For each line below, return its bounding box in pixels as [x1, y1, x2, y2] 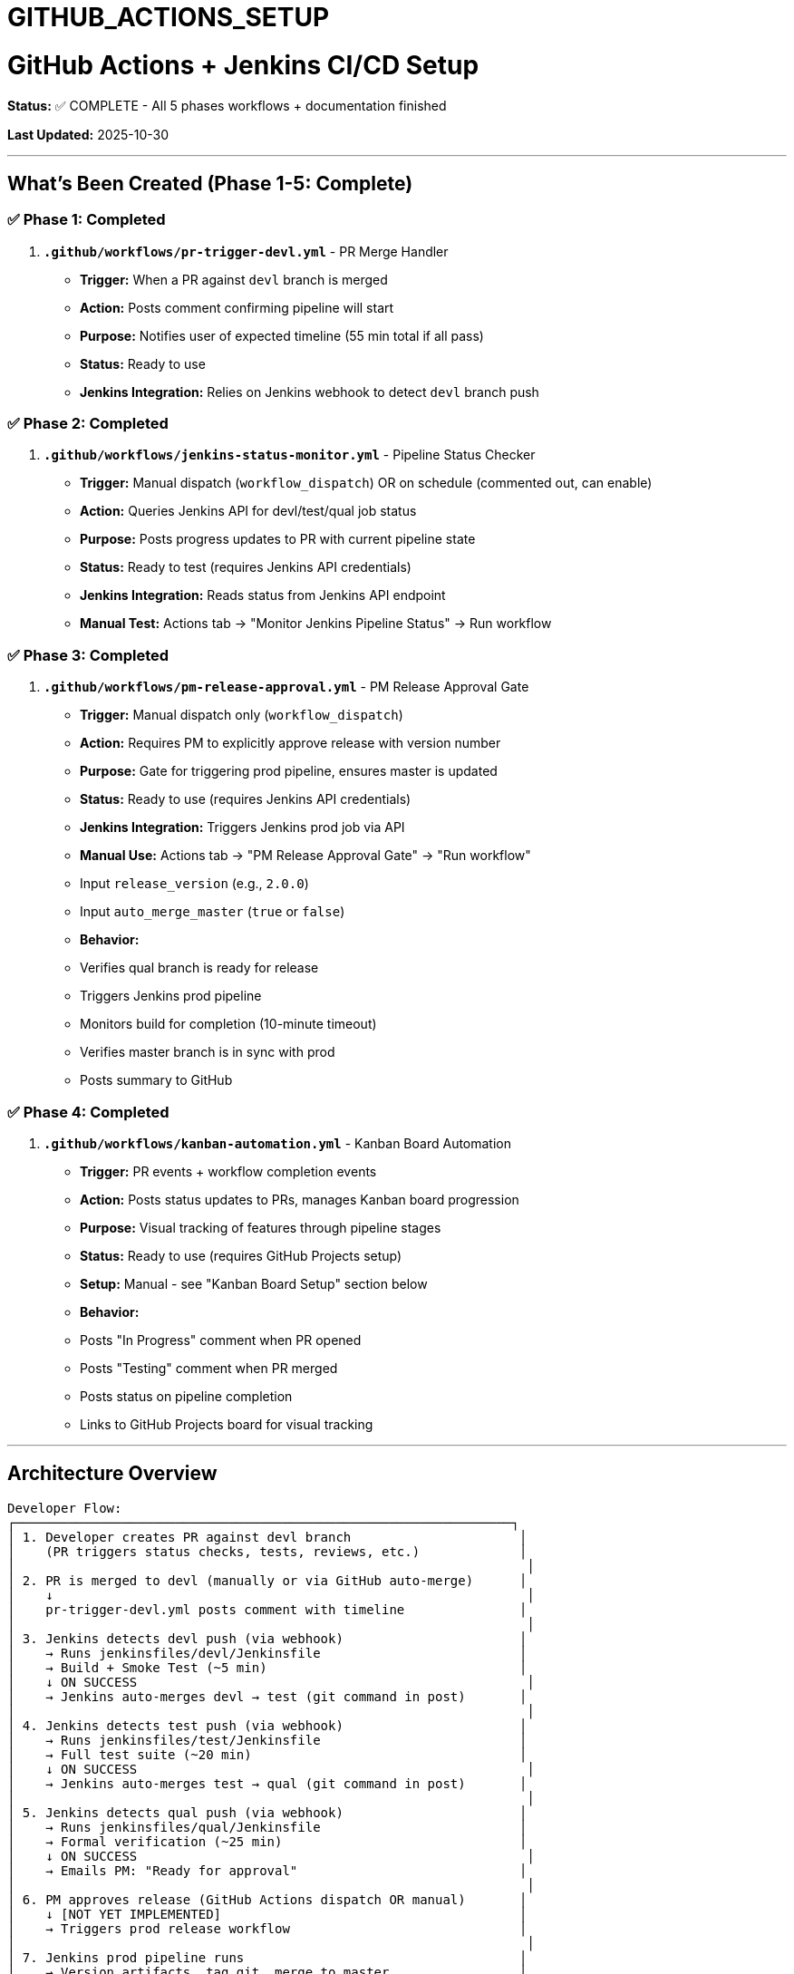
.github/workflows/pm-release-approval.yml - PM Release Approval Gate [44, 679, 529, 695]
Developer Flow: [7, 1500, 122, 1515]
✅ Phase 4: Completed [7, 1102, 169, 1121]
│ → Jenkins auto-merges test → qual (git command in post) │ [7, 1776, 528, 1791]
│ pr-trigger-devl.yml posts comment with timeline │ [7, 1601, 528, 1617]
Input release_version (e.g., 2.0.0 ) [80, 876, 309, 892]
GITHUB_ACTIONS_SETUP [7, 2, 330, 33]
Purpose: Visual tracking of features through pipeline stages [80, 1219, 441, 1235]
